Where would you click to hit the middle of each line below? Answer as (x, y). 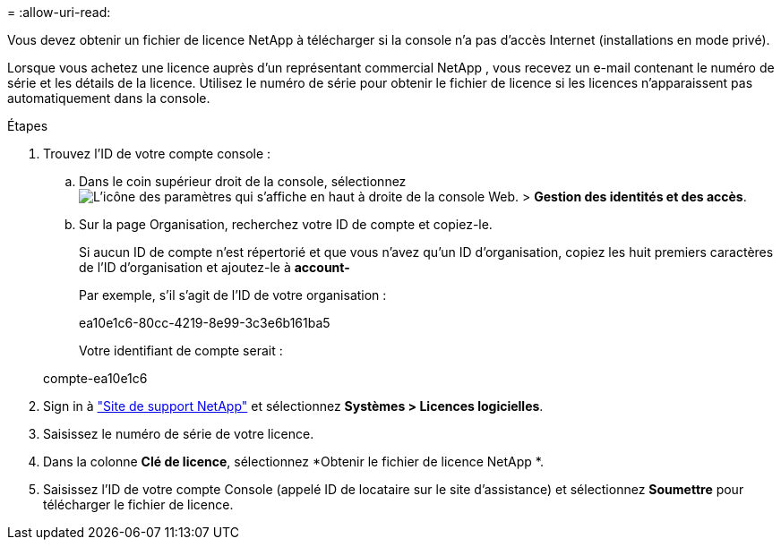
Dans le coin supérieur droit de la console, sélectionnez (243, 181)
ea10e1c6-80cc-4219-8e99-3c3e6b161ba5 (205, 323)
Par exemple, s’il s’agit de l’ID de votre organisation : (233, 295)
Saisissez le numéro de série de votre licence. (179, 434)
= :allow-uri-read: (59, 12)
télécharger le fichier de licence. (138, 504)
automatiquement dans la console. (109, 98)
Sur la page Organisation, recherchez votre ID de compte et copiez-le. (286, 224)
